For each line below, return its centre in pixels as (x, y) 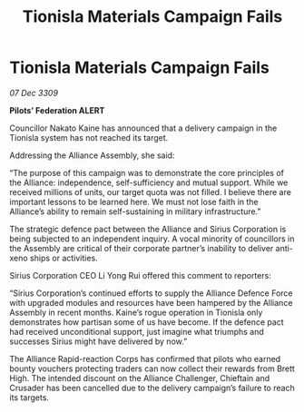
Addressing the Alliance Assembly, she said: (92, 155)
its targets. (29, 397)
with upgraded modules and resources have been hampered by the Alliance (151, 302)
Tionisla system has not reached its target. (89, 137)
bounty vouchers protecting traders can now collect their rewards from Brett (152, 368)
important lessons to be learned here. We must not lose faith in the (134, 201)
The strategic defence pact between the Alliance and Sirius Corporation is (148, 229)
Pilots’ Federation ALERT (57, 110)
